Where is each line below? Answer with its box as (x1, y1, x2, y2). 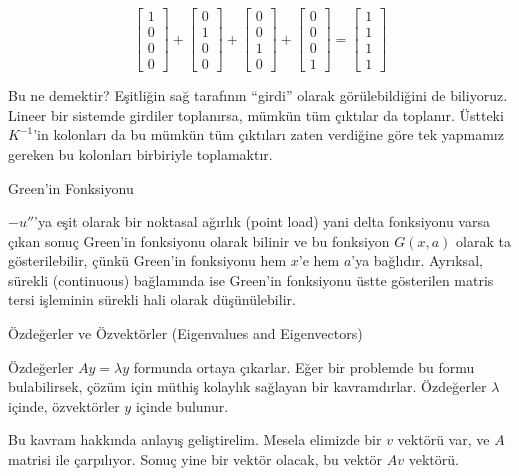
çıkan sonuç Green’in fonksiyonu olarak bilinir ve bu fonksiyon (8, 230, 390, 251)
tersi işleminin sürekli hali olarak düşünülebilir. (8, 289, 296, 310)
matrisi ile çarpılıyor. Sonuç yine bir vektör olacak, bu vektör (8, 449, 383, 470)
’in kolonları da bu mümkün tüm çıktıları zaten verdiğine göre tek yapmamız (33, 124, 504, 145)
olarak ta (456, 230, 511, 251)
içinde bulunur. (135, 395, 229, 416)
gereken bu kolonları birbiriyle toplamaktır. (8, 143, 273, 164)
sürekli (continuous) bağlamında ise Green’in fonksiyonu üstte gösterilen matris (8, 269, 494, 290)
